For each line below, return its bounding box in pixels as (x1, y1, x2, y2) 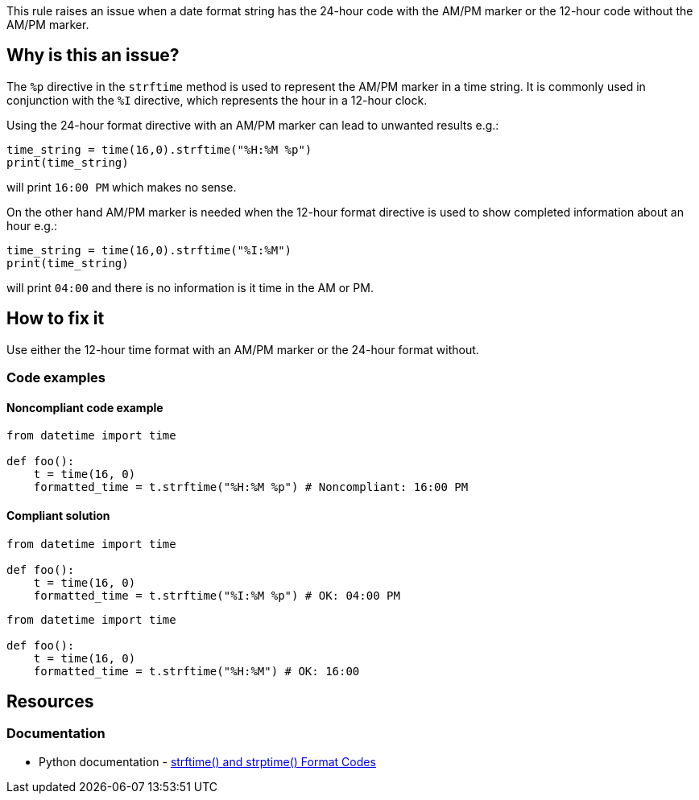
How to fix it (6, 308, 105, 329)
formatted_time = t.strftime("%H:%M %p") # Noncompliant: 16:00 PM (33, 480, 469, 494)
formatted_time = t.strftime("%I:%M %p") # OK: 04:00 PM (33, 588, 400, 602)
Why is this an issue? (6, 45, 180, 66)
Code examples (6, 369, 106, 386)
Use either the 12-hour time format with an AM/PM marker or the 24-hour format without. (6, 342, 479, 357)
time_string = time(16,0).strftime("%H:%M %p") (6, 142, 312, 156)
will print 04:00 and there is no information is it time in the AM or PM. (6, 280, 374, 295)
